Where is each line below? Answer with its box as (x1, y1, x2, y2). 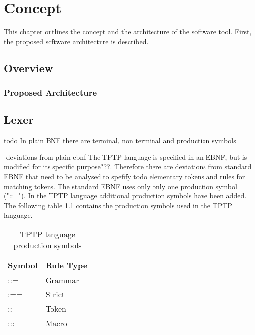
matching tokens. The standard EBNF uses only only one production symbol (4, 181, 237, 191)
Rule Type (45, 259, 88, 271)
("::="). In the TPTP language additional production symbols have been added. (4, 191, 247, 201)
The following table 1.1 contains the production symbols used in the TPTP (4, 200, 232, 210)
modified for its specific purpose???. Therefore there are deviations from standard (4, 161, 252, 172)
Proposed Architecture (4, 86, 97, 98)
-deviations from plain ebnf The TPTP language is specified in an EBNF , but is (4, 151, 247, 162)
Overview (4, 60, 53, 75)
